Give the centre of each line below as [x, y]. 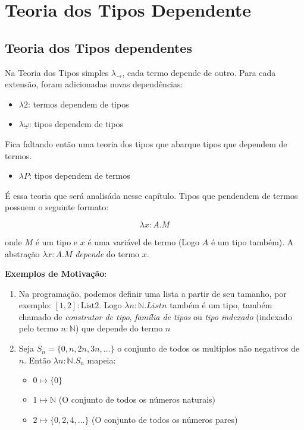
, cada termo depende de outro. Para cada [199, 72]
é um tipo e [57, 241]
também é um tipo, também [221, 305]
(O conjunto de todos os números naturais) [137, 399]
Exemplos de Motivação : [56, 274]
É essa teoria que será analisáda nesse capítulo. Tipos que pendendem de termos [151, 195]
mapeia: [101, 360]
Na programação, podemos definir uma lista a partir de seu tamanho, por [153, 293]
